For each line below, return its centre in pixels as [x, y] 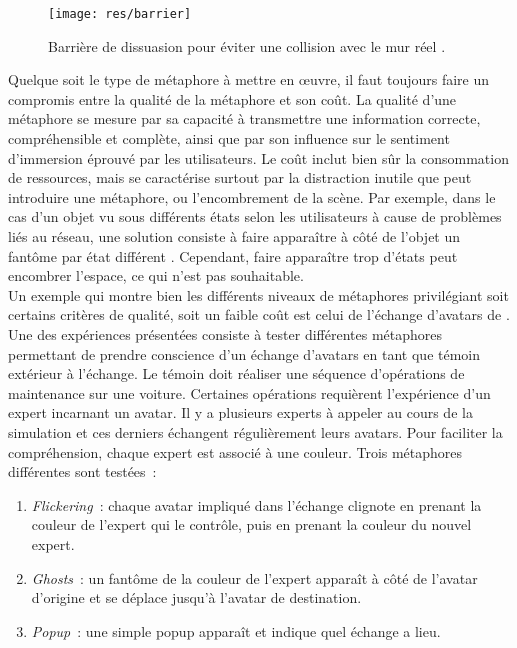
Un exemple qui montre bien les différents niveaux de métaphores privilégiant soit [258, 294]
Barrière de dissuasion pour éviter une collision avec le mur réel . [247, 45]
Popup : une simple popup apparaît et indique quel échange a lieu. [236, 630]
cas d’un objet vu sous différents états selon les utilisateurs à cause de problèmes [255, 216]
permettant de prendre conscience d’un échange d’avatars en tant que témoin [244, 353]
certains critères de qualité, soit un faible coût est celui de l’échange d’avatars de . [259, 314]
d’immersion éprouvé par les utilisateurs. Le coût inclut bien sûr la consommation [258, 157]
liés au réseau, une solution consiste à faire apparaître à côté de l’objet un [234, 236]
